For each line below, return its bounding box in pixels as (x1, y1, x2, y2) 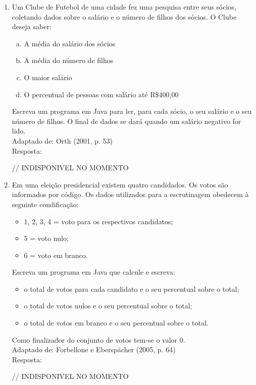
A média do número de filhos (24, 55, 114, 66)
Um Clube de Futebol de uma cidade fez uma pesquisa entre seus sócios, (12, 2, 236, 12)
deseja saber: (12, 21, 52, 32)
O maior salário (24, 72, 72, 82)
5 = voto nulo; (24, 233, 69, 243)
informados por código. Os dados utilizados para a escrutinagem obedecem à (12, 189, 249, 200)
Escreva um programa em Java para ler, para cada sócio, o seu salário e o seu (12, 106, 252, 116)
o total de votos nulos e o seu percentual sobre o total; (24, 300, 192, 311)
